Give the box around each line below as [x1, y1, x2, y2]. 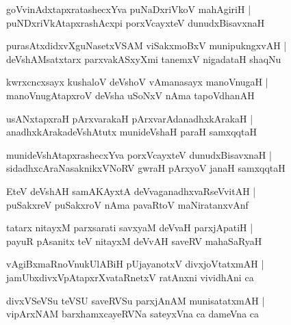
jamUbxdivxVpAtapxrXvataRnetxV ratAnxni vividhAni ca [6, 270, 254, 284]
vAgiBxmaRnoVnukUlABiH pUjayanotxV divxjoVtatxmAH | [6, 257, 264, 271]
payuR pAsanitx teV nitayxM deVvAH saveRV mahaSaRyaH [6, 233, 262, 248]
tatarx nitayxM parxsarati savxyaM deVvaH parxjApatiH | [6, 220, 253, 235]
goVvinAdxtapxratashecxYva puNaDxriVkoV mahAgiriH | [6, 2, 251, 16]
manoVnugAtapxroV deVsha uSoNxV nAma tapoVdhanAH [6, 88, 255, 102]
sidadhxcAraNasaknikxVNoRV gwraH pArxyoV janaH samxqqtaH [6, 161, 286, 175]
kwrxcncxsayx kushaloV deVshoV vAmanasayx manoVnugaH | [6, 75, 268, 89]
